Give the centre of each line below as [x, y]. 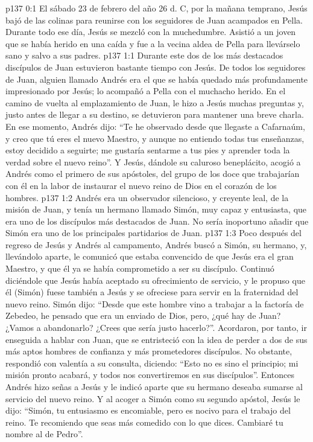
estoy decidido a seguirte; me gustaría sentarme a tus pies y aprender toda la [148, 150]
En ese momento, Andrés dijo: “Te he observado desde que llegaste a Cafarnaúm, [155, 126]
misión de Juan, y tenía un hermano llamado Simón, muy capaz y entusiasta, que [156, 209]
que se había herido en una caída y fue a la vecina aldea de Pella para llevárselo [153, 43]
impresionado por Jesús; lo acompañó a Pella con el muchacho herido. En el [146, 91]
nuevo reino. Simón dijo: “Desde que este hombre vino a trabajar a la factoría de [155, 303]
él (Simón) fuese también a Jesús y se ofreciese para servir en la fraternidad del [152, 292]
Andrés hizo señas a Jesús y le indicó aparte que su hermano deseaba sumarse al [154, 386]
